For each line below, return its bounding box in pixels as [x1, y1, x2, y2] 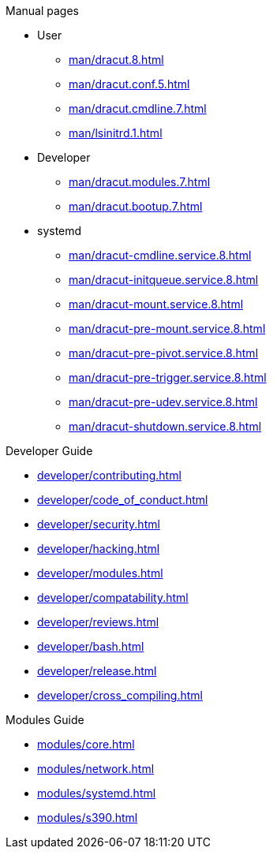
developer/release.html [37, 664, 157, 678]
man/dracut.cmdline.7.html [69, 102, 207, 115]
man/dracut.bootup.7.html [69, 200, 203, 213]
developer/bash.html [37, 640, 144, 653]
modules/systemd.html [37, 786, 156, 800]
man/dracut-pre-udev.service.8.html [69, 395, 258, 409]
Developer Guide [6, 444, 93, 457]
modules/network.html [37, 762, 155, 775]
